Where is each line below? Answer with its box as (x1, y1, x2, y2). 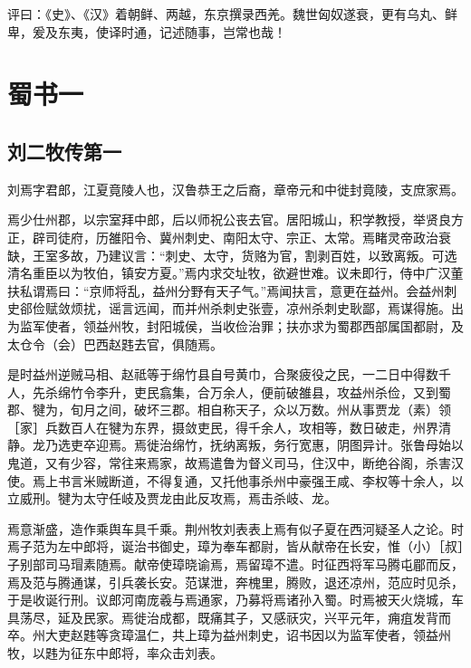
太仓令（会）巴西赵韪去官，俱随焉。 (7, 334, 223, 353)
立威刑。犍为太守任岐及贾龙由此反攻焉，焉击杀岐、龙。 (7, 489, 337, 508)
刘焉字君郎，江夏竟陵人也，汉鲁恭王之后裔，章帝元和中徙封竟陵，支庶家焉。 (7, 179, 464, 198)
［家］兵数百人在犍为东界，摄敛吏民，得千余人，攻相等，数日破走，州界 (7, 417, 438, 436)
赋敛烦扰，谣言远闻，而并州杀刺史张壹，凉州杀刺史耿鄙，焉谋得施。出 (44, 299, 464, 318)
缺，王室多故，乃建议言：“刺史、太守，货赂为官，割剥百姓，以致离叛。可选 (7, 245, 457, 264)
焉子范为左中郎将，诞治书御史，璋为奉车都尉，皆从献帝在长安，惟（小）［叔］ (7, 537, 464, 556)
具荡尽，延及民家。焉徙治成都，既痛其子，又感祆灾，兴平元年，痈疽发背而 (7, 607, 451, 626)
